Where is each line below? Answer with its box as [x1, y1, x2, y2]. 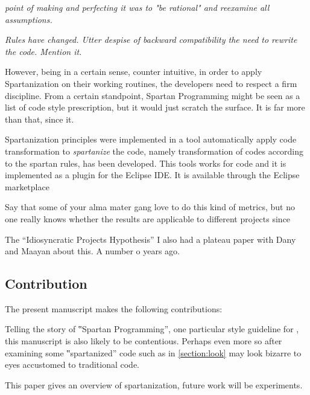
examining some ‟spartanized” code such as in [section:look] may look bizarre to [5, 346, 302, 359]
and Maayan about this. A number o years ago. [5, 245, 180, 257]
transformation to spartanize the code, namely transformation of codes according [5, 144, 304, 157]
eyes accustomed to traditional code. [5, 358, 140, 371]
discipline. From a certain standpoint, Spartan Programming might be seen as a [5, 89, 300, 101]
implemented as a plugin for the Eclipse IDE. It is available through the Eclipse [5, 169, 300, 181]
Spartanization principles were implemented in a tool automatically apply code [5, 133, 297, 146]
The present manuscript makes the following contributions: [5, 302, 223, 315]
